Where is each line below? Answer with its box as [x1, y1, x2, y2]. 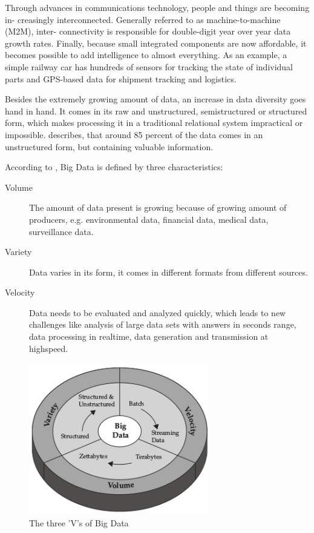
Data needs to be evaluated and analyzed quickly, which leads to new [29, 306, 286, 319]
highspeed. [29, 342, 68, 354]
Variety [5, 245, 32, 258]
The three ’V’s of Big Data [29, 516, 129, 529]
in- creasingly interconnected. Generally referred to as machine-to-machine [5, 13, 281, 25]
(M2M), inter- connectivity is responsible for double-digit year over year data [5, 25, 291, 38]
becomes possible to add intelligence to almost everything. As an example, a [5, 48, 287, 61]
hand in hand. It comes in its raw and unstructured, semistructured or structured [5, 104, 307, 117]
